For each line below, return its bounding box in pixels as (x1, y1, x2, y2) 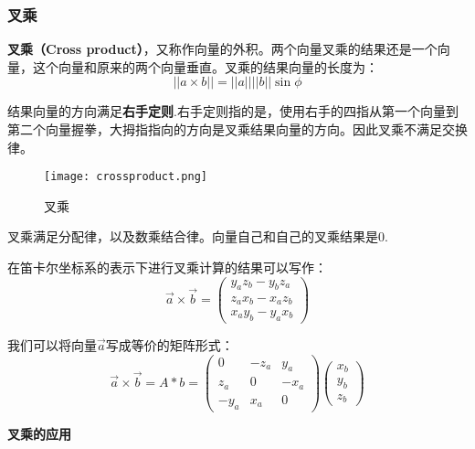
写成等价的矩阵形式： (105, 335, 234, 354)
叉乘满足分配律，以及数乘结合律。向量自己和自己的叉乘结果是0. (7, 227, 388, 246)
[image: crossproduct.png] (44, 170, 207, 184)
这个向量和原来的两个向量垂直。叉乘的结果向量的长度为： (32, 57, 378, 76)
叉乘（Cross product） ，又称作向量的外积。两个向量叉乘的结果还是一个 (7, 39, 438, 59)
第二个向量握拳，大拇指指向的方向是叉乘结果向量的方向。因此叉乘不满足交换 (7, 120, 468, 138)
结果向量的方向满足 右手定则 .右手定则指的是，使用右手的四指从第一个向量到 (7, 102, 459, 121)
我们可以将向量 (7, 335, 97, 354)
